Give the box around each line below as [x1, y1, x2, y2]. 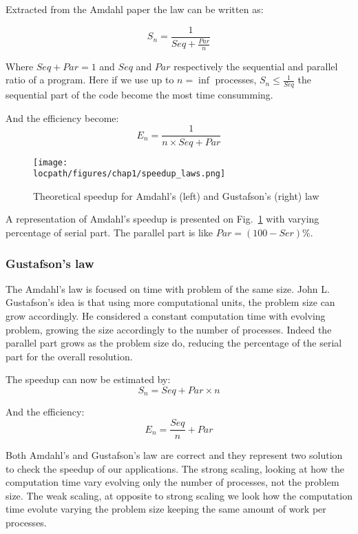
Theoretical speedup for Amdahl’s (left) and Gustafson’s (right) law [33, 188, 319, 203]
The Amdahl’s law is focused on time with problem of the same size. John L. [6, 281, 330, 296]
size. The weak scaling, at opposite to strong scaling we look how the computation [6, 488, 352, 502]
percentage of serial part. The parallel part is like [6, 225, 213, 240]
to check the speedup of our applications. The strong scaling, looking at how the [6, 461, 344, 475]
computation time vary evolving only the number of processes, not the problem [6, 475, 339, 489]
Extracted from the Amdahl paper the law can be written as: [6, 2, 264, 16]
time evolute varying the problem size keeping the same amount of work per [6, 502, 326, 516]
